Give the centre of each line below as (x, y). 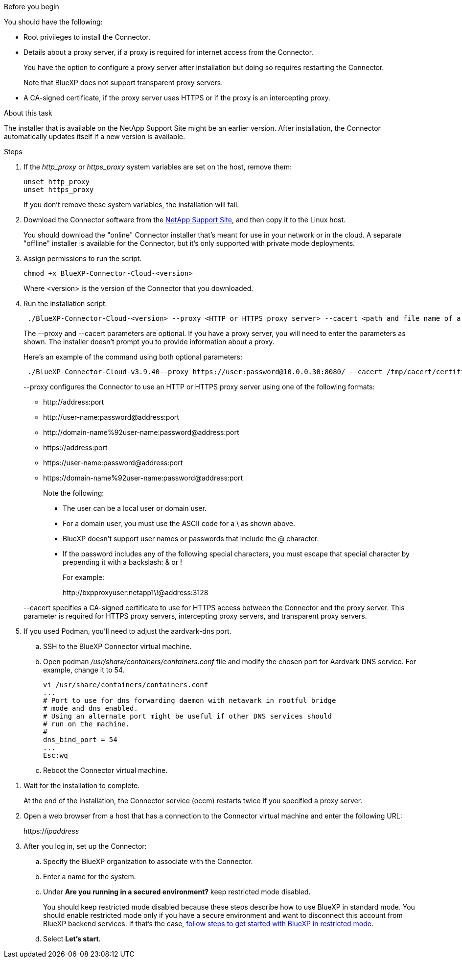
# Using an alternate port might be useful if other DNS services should (188, 716)
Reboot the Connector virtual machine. (105, 770)
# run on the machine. (87, 724)
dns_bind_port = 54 (80, 740)
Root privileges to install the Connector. (87, 37)
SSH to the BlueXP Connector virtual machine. (117, 646)
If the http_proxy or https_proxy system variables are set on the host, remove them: (158, 167)
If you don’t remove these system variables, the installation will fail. (131, 204)
